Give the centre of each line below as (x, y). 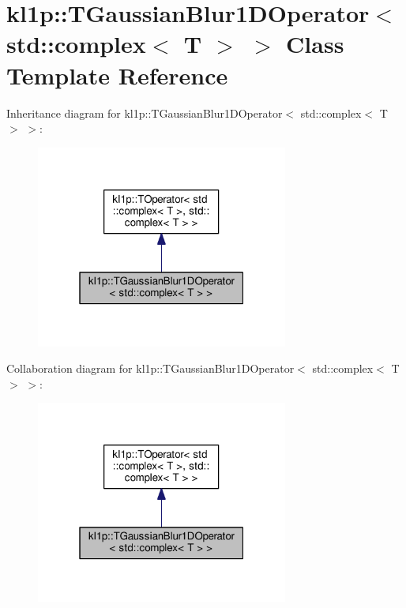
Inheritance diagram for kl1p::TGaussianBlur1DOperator (145, 113)
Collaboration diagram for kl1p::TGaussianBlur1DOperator (150, 368)
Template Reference (117, 75)
